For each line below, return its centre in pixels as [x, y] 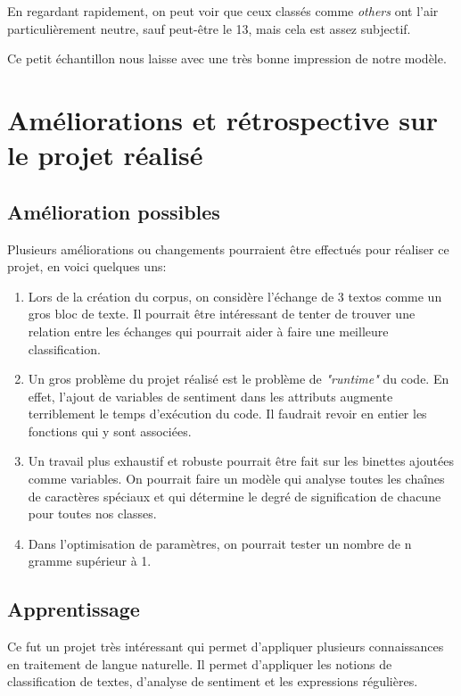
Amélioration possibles [114, 211]
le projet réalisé [105, 155]
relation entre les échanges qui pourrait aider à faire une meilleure [208, 331]
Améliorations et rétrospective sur [223, 119]
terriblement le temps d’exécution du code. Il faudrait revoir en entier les [227, 414]
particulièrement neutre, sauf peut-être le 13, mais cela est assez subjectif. [209, 28]
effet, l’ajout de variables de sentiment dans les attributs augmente [210, 396]
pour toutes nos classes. [92, 514]
